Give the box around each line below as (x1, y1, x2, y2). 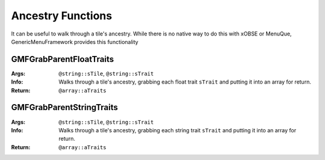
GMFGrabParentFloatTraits (11, 54, 114, 64)
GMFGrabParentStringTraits (11, 102, 119, 112)
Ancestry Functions (11, 9, 113, 22)
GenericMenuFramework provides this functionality (11, 38, 138, 45)
